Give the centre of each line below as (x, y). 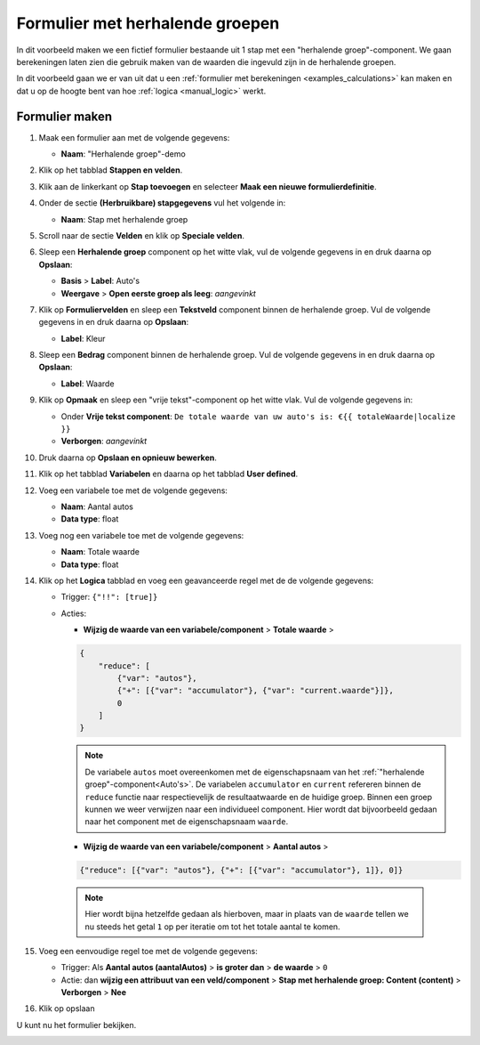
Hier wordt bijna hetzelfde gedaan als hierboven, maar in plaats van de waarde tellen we (247, 914)
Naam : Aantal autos (97, 506)
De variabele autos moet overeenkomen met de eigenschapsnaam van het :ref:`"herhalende (255, 772)
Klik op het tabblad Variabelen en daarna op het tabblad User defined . (168, 474)
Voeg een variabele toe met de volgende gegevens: (133, 490)
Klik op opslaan (67, 1009)
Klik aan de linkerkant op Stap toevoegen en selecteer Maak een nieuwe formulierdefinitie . (208, 186)
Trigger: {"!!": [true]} (109, 597)
